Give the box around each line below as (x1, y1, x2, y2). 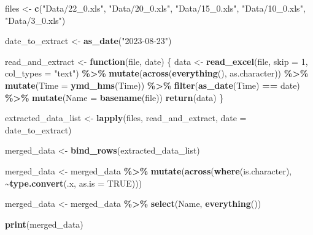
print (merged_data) (5, 217, 83, 230)
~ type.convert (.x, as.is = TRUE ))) (5, 176, 142, 189)
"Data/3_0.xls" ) (5, 13, 66, 26)
